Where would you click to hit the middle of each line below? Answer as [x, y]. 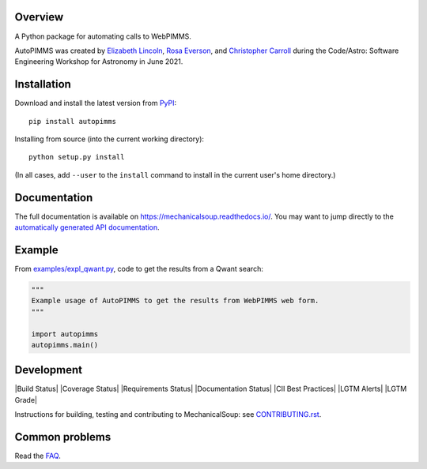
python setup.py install [77, 157]
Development [49, 370]
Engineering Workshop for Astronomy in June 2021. [99, 62]
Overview [39, 17]
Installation [43, 84]
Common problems [63, 437]
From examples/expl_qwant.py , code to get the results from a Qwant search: [139, 268]
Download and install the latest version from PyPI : [96, 103]
